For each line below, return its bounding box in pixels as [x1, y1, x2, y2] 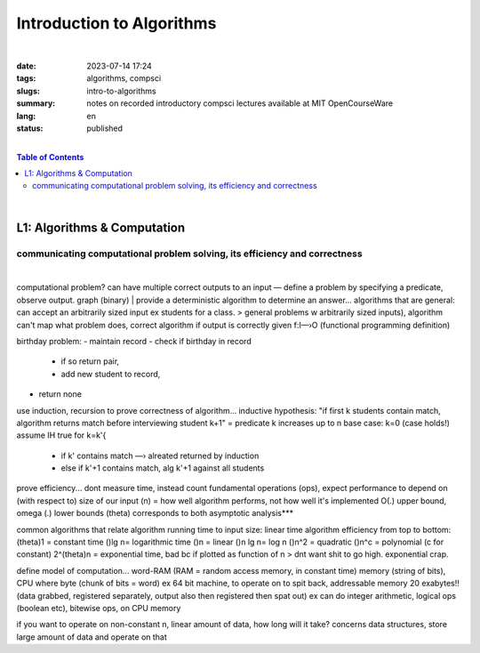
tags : [16, 73, 36, 84]
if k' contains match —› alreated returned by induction [60, 450, 260, 461]
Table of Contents [16, 151, 84, 162]
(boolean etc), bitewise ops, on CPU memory [16, 602, 181, 613]
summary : [16, 98, 56, 109]
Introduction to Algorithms [16, 13, 217, 33]
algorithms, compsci [86, 73, 162, 84]
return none [38, 389, 82, 399]
